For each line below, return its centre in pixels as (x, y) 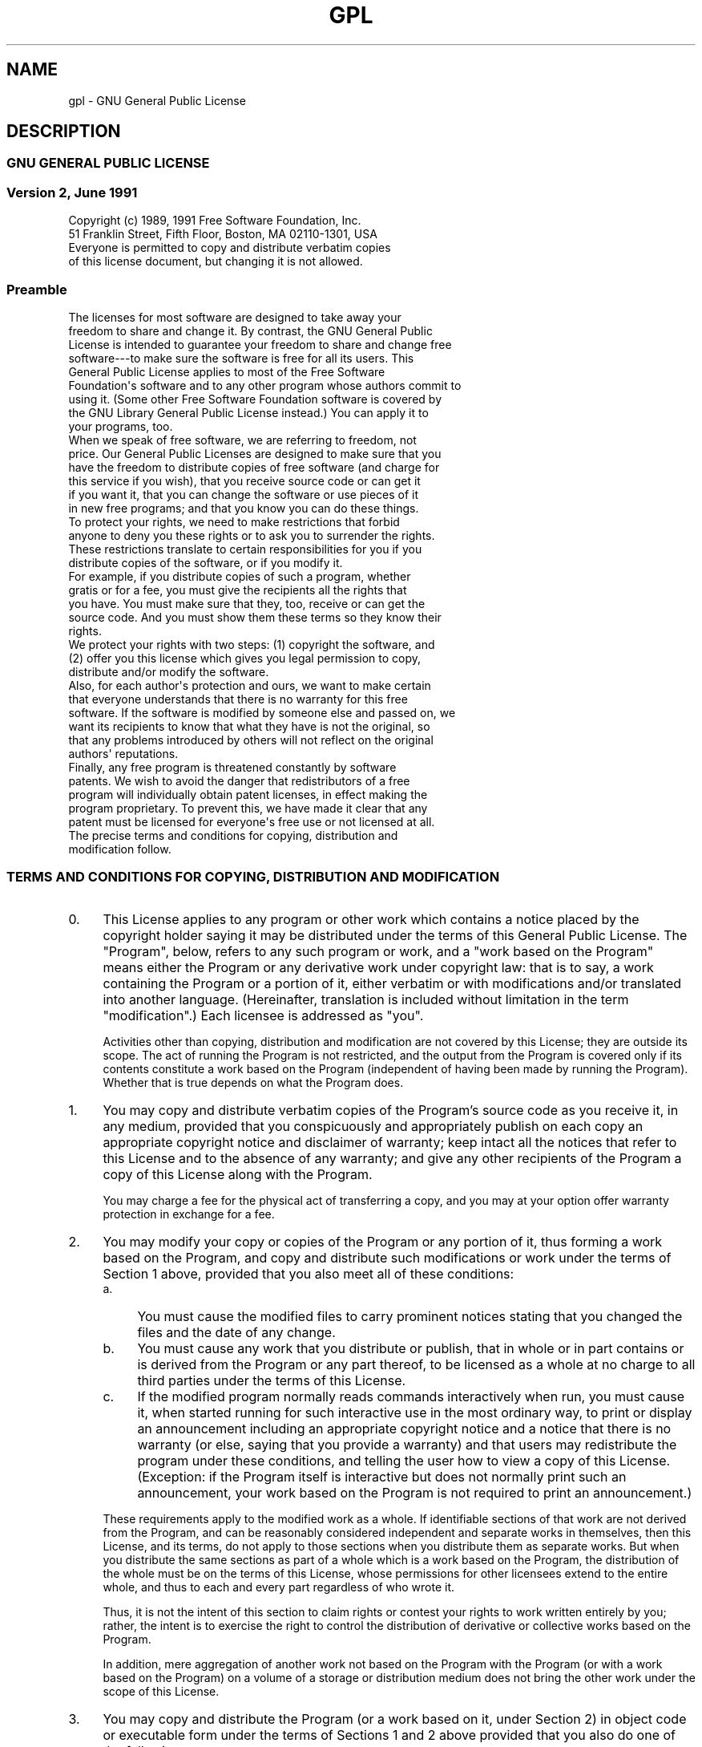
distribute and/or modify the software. (169, 671)
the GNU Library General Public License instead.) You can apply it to (248, 412)
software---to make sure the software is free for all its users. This (241, 358)
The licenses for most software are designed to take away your (235, 317)
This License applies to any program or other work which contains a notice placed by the (371, 919)
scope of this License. (161, 1691)
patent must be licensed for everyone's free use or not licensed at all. (252, 821)
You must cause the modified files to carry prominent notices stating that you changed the (410, 1316)
